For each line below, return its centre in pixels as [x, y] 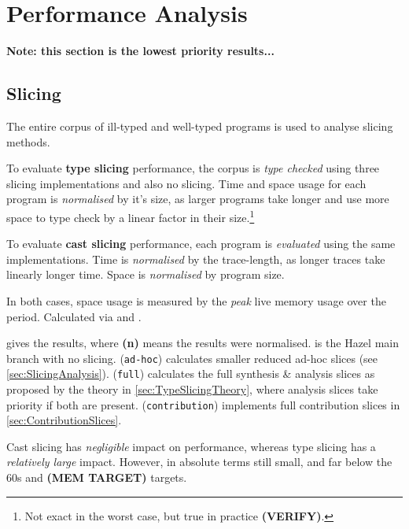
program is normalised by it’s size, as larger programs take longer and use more [198, 199]
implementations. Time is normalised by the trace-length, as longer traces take [196, 259]
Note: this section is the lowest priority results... [140, 51]
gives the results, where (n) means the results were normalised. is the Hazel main [203, 343]
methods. [28, 141]
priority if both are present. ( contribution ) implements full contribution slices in [203, 404]
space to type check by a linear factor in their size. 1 [131, 216]
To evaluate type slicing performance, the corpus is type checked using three [193, 168]
